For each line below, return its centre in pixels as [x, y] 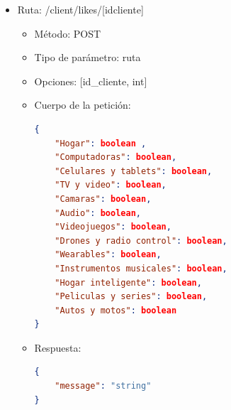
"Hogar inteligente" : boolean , [128, 282]
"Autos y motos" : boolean [116, 310]
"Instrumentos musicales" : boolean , [141, 268]
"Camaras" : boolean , [103, 199]
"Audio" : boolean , [98, 213]
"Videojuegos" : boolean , [113, 227]
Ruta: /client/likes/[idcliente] [80, 9]
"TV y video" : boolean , [111, 185]
